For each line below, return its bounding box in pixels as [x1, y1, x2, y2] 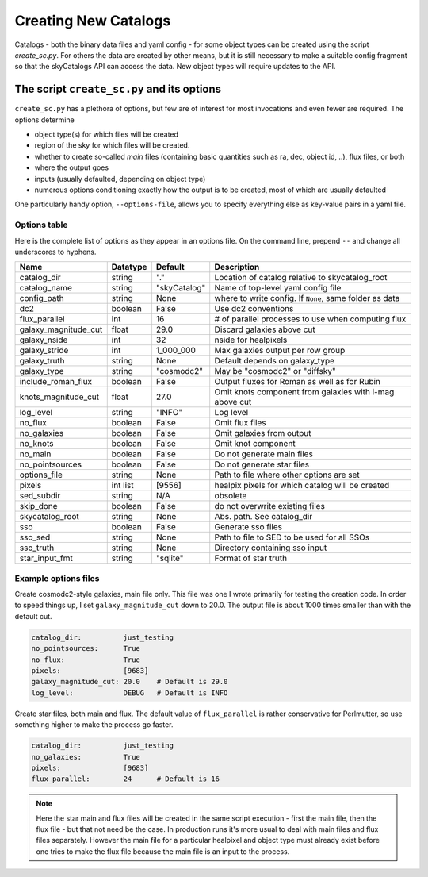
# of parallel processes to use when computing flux [214, 313, 407, 325]
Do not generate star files [214, 459, 310, 470]
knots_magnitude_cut [19, 391, 100, 402]
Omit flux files [214, 417, 266, 429]
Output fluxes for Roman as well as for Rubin [214, 376, 380, 387]
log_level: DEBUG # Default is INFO [31, 688, 228, 698]
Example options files [14, 572, 100, 583]
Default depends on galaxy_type [214, 356, 334, 367]
